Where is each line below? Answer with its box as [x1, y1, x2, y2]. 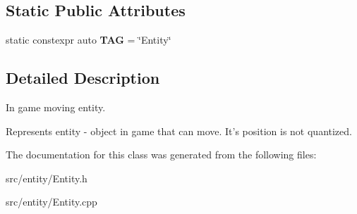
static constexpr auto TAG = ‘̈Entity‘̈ [6, 32, 171, 47]
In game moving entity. [6, 100, 106, 114]
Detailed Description [6, 67, 160, 89]
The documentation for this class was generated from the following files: [6, 147, 317, 162]
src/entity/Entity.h [6, 170, 87, 185]
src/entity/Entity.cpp [6, 194, 97, 209]
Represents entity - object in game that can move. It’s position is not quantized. [6, 123, 352, 138]
